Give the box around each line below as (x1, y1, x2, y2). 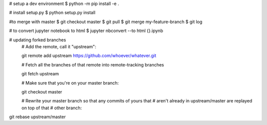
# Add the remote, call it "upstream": (21, 43, 96, 49)
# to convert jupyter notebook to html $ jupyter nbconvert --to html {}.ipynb (9, 28, 163, 34)
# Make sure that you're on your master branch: (21, 80, 119, 86)
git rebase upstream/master (9, 114, 66, 120)
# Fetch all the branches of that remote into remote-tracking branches (21, 62, 164, 67)
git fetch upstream (21, 71, 59, 77)
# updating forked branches (9, 37, 66, 43)
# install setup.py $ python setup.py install (9, 10, 96, 16)
